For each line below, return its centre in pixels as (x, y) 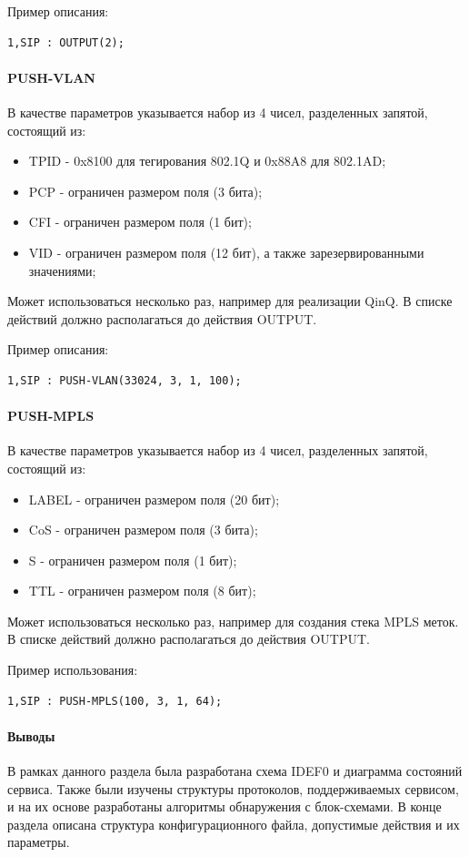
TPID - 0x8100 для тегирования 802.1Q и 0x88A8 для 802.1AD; (207, 161)
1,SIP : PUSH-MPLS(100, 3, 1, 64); (115, 701)
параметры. (39, 842)
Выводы (31, 735)
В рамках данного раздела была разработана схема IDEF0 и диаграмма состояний (235, 771)
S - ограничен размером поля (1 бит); (133, 560)
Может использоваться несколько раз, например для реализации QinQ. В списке (230, 301)
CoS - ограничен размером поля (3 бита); (143, 530)
